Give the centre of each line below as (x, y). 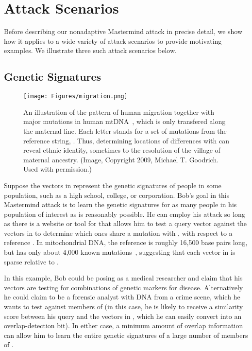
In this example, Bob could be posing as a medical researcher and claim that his (123, 278)
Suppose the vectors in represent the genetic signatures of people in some (113, 185)
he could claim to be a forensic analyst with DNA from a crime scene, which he (122, 297)
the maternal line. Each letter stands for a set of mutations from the (125, 131)
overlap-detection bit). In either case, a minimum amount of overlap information (124, 325)
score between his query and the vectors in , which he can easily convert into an (123, 316)
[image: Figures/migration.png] (76, 97)
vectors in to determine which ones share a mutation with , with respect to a (118, 233)
